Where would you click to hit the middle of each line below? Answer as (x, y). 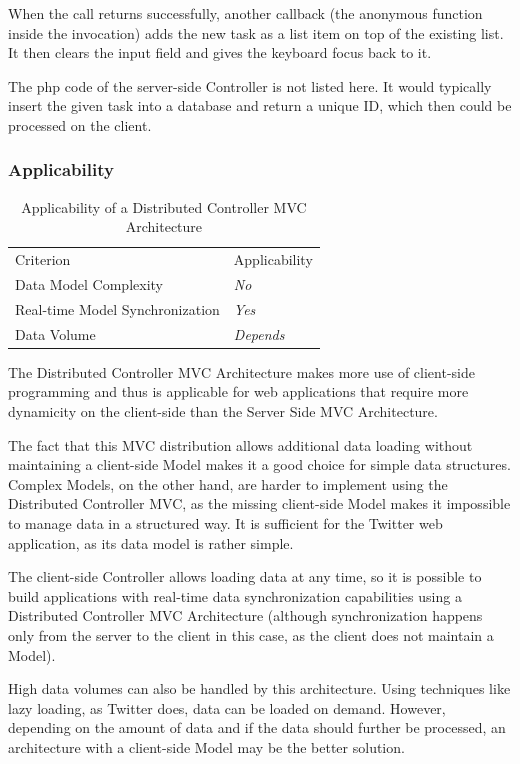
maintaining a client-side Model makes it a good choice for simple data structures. (259, 464)
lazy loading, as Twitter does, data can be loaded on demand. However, (227, 707)
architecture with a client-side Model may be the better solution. (206, 746)
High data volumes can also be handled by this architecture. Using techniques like (259, 688)
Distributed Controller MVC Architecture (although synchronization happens (245, 615)
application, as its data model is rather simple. (151, 542)
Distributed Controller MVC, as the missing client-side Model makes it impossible (259, 503)
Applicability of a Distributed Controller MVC (164, 206)
